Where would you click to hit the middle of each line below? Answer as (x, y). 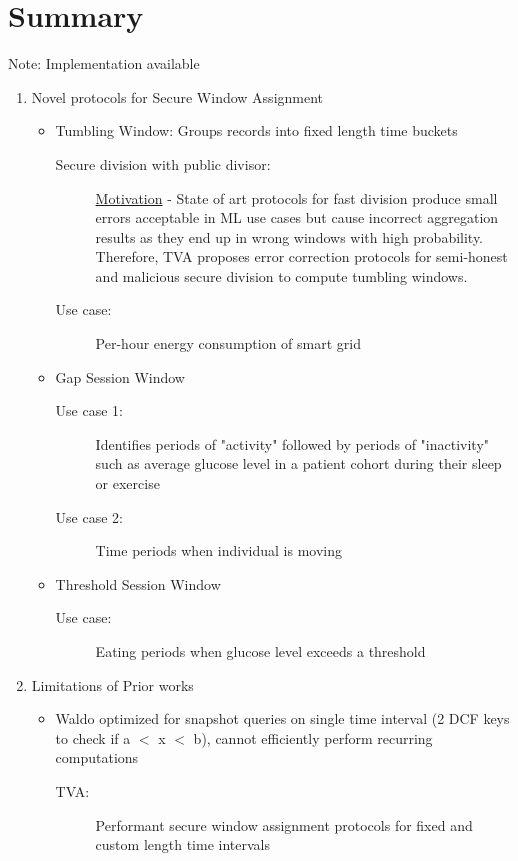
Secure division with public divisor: (163, 163)
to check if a (93, 737)
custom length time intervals (182, 844)
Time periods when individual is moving (218, 550)
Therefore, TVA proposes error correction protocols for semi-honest (301, 256)
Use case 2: (89, 516)
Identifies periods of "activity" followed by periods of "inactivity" (292, 443)
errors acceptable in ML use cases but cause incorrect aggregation (297, 217)
